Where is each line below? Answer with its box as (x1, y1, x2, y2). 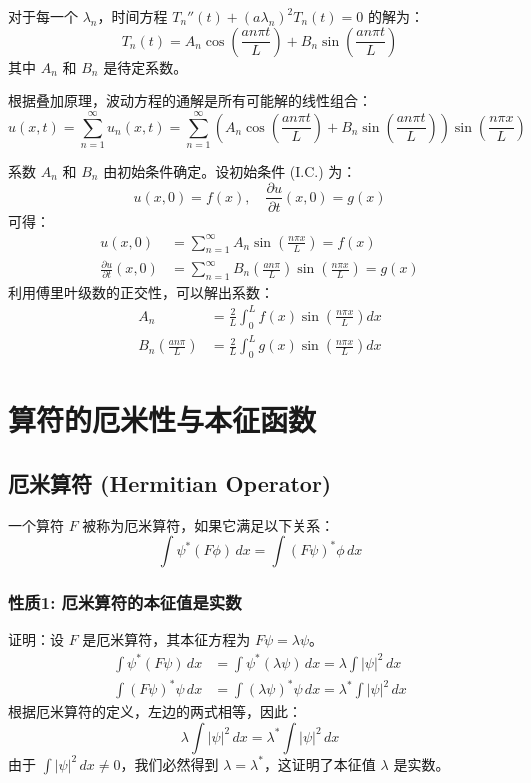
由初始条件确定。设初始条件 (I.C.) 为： (103, 160, 357, 181)
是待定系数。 (103, 56, 188, 77)
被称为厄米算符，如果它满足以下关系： (82, 514, 335, 535)
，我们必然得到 (120, 753, 219, 774)
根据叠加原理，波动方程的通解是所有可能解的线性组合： (8, 90, 372, 111)
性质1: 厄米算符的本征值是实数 (8, 590, 242, 615)
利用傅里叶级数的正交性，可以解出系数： (8, 281, 274, 302)
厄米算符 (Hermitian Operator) (8, 467, 332, 498)
